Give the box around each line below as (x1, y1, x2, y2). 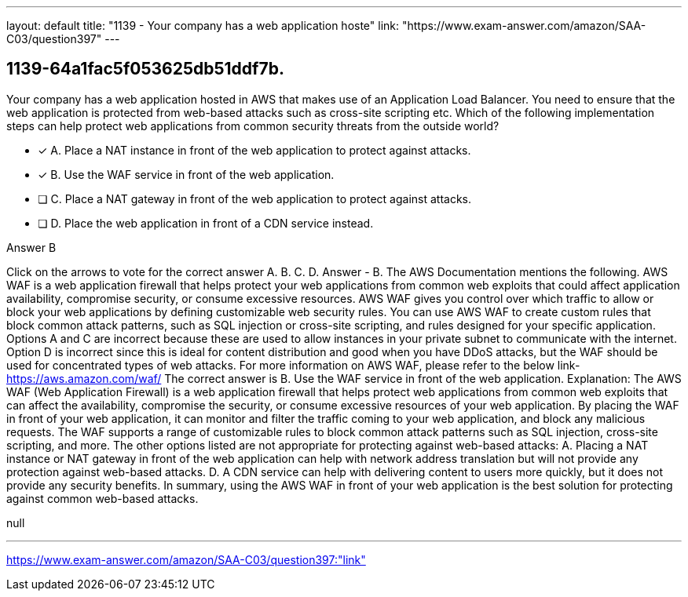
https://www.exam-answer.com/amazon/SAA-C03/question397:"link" (6, 552, 366, 566)
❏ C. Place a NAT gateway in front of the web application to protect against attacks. (38, 191, 472, 206)
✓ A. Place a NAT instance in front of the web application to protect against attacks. (38, 143, 471, 157)
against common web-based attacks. (6, 491, 199, 505)
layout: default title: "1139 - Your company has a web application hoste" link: (6, 19, 400, 32)
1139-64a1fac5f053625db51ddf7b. (6, 59, 284, 79)
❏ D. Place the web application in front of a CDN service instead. (38, 216, 374, 230)
